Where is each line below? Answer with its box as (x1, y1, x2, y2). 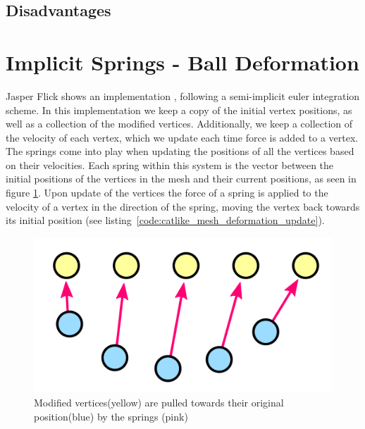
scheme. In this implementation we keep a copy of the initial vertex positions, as (6, 102, 352, 117)
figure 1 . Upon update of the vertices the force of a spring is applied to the (6, 185, 328, 200)
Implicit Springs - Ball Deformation (6, 47, 359, 76)
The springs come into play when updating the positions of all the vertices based (6, 144, 354, 158)
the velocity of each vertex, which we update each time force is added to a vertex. (6, 130, 359, 144)
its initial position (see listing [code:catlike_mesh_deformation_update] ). (6, 213, 325, 228)
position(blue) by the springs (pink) (34, 409, 188, 423)
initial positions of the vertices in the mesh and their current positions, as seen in (6, 171, 357, 186)
